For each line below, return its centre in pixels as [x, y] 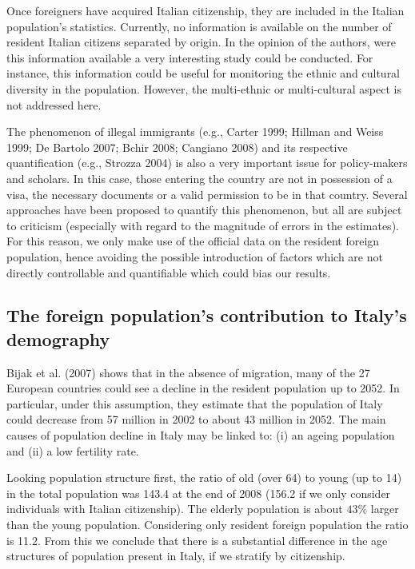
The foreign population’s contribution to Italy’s [207, 315]
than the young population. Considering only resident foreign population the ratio [207, 525]
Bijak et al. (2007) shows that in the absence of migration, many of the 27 [188, 372]
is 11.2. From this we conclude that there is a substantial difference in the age [197, 540]
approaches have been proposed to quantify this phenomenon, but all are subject [204, 210]
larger [385, 509]
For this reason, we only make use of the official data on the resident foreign [193, 241]
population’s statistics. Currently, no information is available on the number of [199, 26]
